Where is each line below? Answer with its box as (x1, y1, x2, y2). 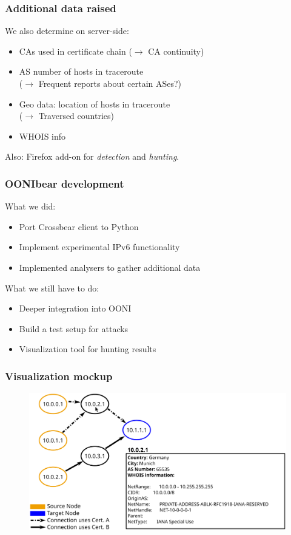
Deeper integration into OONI (19, 302, 132, 315)
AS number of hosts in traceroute (19, 65, 144, 78)
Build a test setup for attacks (19, 322, 129, 335)
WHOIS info (19, 129, 66, 142)
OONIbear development (5, 175, 124, 191)
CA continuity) (148, 44, 204, 57)
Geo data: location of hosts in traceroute (19, 97, 170, 110)
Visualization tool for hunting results (19, 342, 156, 355)
